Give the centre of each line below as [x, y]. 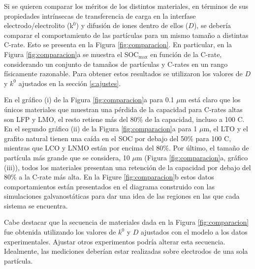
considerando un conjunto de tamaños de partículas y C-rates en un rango [116, 64]
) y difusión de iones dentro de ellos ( [132, 25]
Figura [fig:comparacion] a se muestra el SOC [71, 54]
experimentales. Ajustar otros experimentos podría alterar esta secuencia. [115, 241]
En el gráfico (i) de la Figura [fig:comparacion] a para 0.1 [89, 100]
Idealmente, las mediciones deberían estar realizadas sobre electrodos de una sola [126, 251]
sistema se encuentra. [36, 205]
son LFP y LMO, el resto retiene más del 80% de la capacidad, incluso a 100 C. [124, 119]
